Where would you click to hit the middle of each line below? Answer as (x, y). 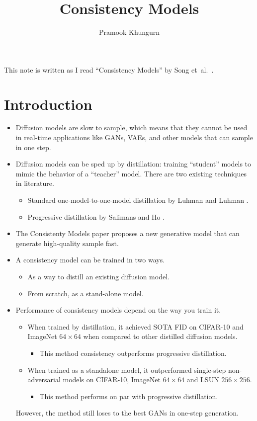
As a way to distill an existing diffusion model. (98, 276)
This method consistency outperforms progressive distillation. (133, 353)
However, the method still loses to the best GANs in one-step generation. (127, 413)
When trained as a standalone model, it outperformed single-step (127, 370)
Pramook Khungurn (129, 32)
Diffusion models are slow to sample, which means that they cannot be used (131, 127)
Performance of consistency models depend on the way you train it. (118, 310)
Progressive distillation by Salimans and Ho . (96, 216)
